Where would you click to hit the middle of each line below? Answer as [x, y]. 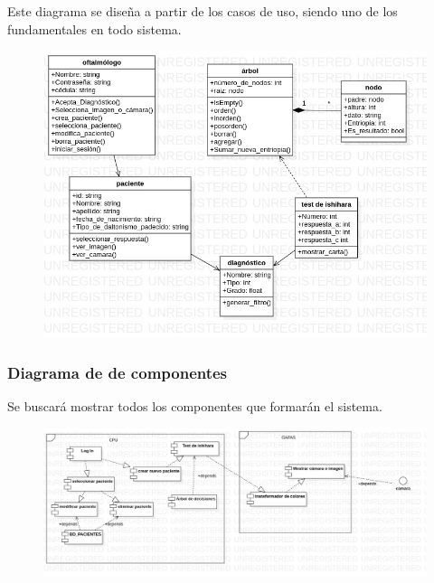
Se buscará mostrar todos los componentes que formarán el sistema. [195, 406]
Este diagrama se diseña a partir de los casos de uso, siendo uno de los [203, 11]
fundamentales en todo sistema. [94, 28]
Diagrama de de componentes [118, 372]
